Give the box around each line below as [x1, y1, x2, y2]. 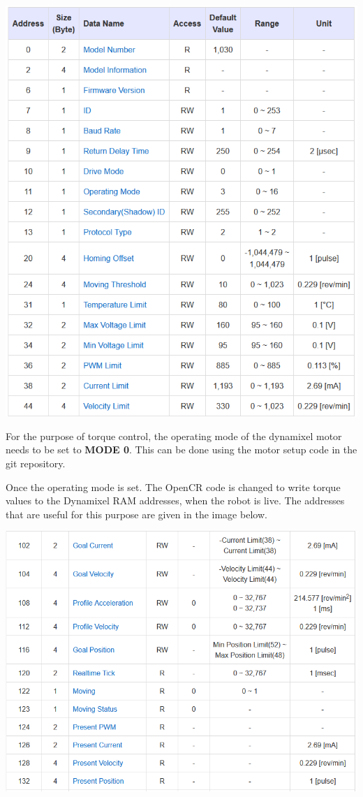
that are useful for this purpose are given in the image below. [6, 506, 267, 521]
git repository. [6, 456, 66, 471]
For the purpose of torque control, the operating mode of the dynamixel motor [6, 428, 342, 443]
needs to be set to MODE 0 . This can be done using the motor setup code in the [6, 442, 357, 457]
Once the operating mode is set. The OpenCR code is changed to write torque [6, 479, 341, 494]
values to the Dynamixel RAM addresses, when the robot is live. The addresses [6, 493, 345, 508]
